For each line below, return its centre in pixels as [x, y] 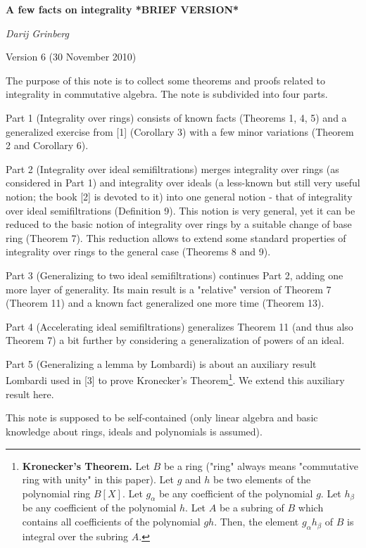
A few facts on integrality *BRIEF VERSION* [122, 9]
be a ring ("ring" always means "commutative [261, 465]
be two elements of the [262, 479]
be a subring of [252, 508]
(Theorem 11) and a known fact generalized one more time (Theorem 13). [165, 303]
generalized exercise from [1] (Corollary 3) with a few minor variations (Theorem [180, 131]
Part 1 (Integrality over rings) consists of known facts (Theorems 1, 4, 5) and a [176, 117]
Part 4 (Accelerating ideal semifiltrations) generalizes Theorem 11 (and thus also [179, 326]
